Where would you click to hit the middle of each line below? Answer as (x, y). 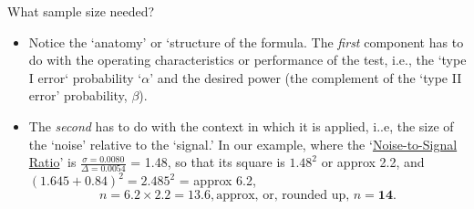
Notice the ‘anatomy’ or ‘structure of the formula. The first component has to (246, 42)
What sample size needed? (81, 11)
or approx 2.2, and (373, 162)
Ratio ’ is (52, 162)
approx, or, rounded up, (283, 196)
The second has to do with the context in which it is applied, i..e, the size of (241, 125)
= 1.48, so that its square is (208, 162)
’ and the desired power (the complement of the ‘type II (306, 77)
